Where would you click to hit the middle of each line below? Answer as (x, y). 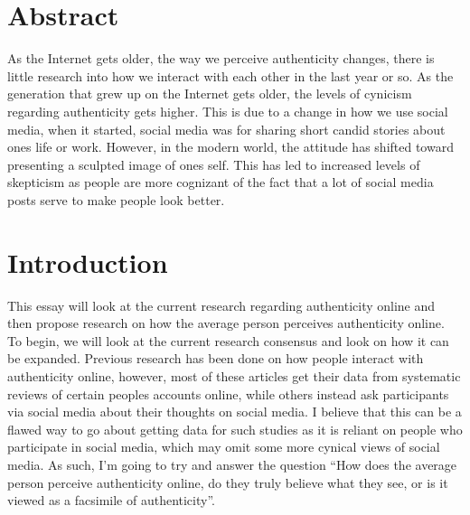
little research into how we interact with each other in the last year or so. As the (230, 75)
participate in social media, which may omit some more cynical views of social (224, 447)
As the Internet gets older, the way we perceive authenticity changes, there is (221, 58)
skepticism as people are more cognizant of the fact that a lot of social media (221, 182)
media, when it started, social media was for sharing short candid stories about (226, 129)
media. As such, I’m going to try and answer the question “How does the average (232, 464)
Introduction (88, 262)
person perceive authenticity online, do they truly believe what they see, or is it (228, 482)
